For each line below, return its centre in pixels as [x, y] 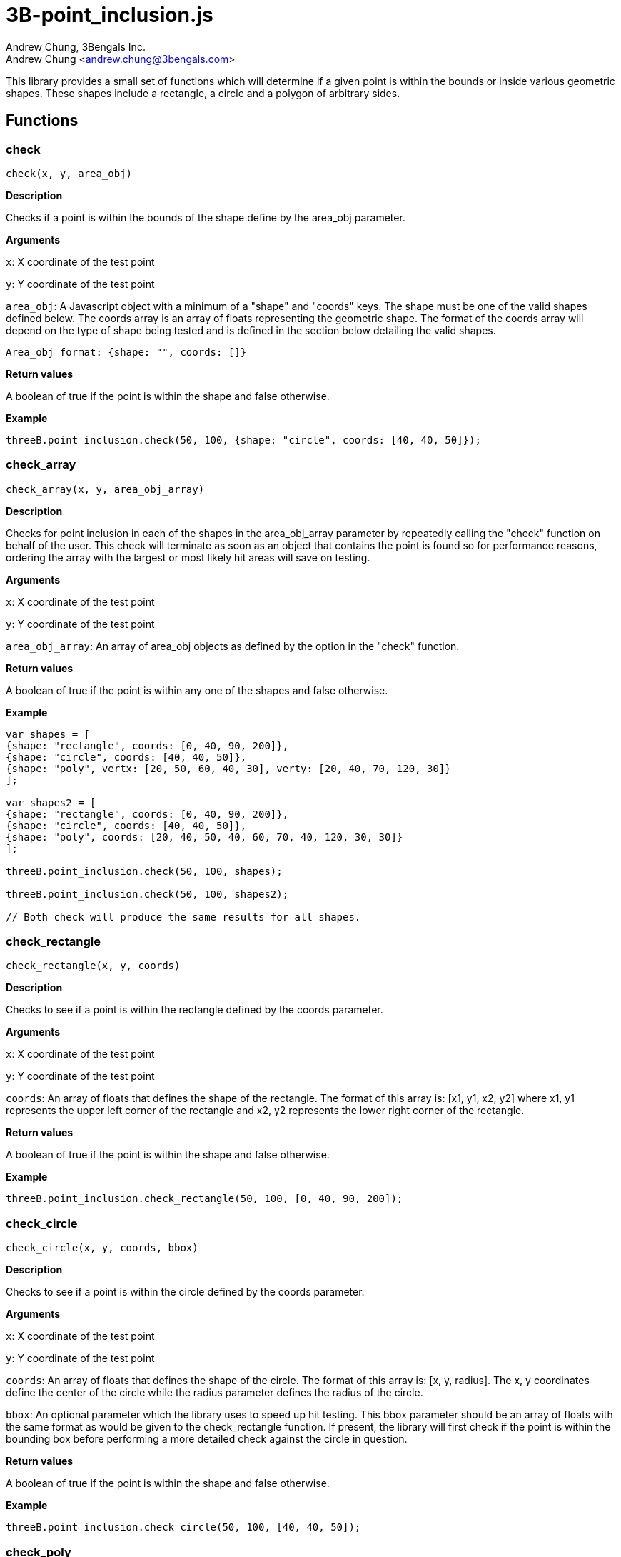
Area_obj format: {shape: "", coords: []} [126, 352]
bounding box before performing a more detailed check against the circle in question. [207, 1439]
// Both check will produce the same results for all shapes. [183, 917]
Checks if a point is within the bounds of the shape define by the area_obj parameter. [206, 217]
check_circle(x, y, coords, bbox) [102, 1248]
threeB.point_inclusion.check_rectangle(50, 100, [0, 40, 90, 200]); [205, 1199]
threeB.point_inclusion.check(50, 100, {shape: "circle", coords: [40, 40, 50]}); [243, 440]
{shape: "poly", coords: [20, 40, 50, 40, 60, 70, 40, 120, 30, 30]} [205, 837]
